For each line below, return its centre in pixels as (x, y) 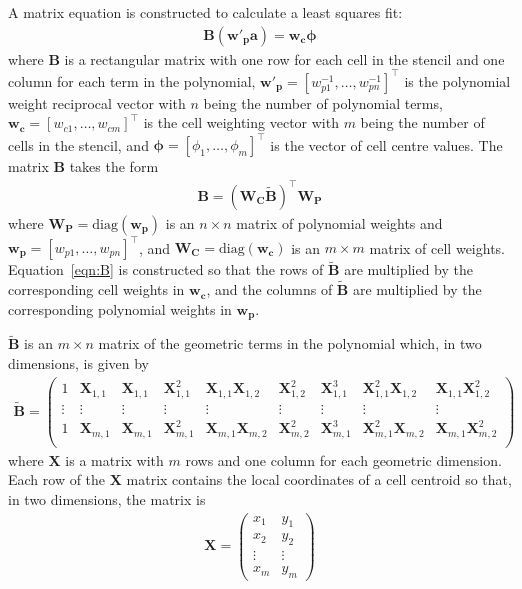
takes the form (114, 166)
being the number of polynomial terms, (323, 102)
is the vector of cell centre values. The (386, 144)
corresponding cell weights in (96, 289)
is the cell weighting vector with (241, 122)
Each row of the (57, 479)
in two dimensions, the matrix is (107, 498)
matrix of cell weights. (437, 247)
